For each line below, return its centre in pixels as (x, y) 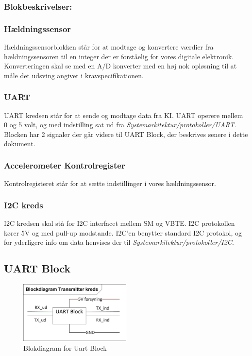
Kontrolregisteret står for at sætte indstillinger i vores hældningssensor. (110, 183)
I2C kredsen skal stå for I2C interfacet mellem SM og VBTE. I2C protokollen (119, 223)
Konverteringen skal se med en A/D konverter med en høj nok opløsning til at (120, 66)
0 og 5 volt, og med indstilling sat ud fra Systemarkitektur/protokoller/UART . (120, 125)
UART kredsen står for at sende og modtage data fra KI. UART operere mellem (124, 115)
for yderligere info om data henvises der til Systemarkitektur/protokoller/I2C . (119, 242)
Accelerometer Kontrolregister (65, 165)
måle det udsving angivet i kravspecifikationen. (74, 75)
